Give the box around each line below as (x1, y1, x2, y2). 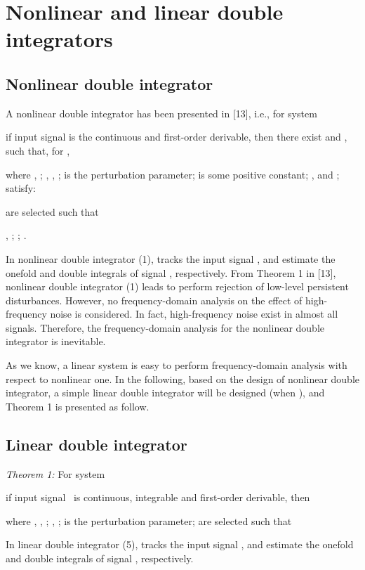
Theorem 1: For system (6, 466, 105, 481)
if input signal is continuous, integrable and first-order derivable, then (6, 490, 310, 505)
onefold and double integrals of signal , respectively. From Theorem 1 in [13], (6, 265, 336, 280)
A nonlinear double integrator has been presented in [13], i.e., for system (6, 105, 317, 120)
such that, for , (6, 143, 70, 157)
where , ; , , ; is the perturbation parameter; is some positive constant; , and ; (6, 167, 340, 181)
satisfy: (6, 181, 36, 195)
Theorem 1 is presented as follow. (6, 399, 150, 413)
